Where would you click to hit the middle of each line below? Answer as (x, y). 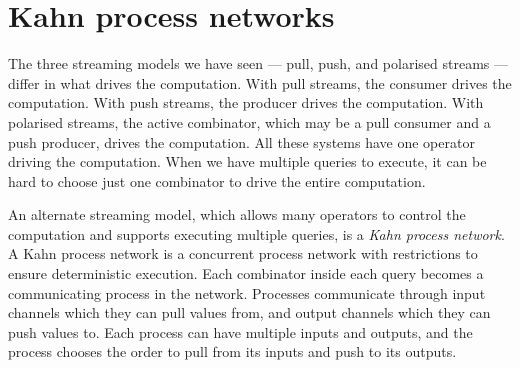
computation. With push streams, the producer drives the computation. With (246, 102)
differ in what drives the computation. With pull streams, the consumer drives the (260, 82)
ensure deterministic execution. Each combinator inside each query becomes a (246, 273)
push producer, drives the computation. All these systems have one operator (241, 141)
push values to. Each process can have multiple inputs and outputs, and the (240, 331)
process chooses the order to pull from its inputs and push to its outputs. (232, 351)
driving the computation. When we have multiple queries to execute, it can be (247, 161)
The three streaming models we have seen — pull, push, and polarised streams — (258, 63)
